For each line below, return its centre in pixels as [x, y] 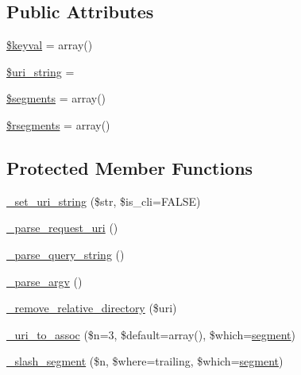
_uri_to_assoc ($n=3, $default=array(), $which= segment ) [151, 334]
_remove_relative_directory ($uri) [92, 308]
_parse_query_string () [66, 254]
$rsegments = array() [58, 124]
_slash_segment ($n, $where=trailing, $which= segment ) [145, 361]
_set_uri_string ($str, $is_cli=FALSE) [104, 201]
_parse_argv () [44, 281]
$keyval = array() [50, 45]
